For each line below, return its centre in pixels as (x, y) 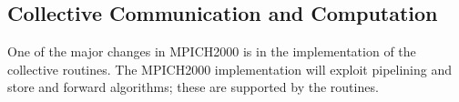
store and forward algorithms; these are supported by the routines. (193, 87)
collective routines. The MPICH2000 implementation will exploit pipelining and (230, 69)
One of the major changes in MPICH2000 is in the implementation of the (212, 51)
